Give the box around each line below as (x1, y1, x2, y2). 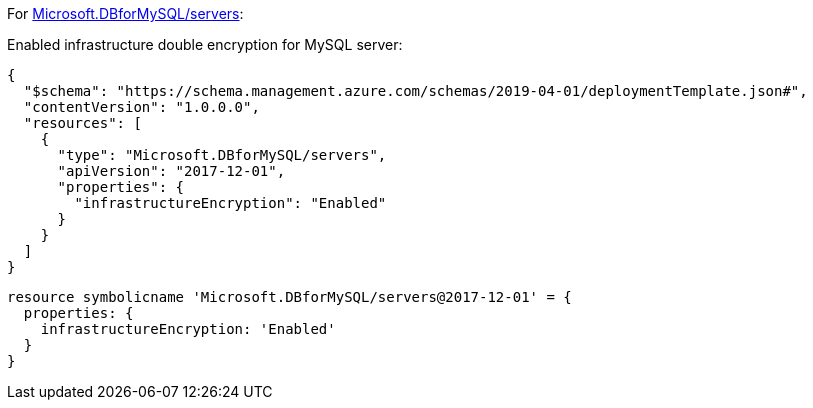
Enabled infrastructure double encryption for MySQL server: (7, 36, 403, 53)
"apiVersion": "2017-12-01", (57, 163, 286, 179)
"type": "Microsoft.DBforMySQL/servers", (57, 147, 387, 163)
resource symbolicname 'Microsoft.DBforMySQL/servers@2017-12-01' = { (7, 289, 572, 305)
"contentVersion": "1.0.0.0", (23, 99, 260, 115)
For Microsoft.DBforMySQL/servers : (7, 5, 244, 22)
